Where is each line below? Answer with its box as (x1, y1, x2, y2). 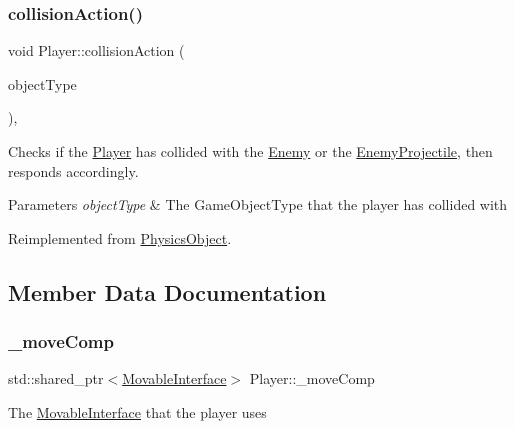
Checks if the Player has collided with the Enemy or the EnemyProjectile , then (8, 141, 493, 161)
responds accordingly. (8, 160, 139, 181)
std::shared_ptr (8, 368, 104, 389)
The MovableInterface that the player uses (8, 401, 267, 422)
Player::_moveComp (249, 368, 375, 389)
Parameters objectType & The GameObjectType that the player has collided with (8, 194, 508, 215)
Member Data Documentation (8, 276, 327, 307)
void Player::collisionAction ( (8, 40, 185, 61)
